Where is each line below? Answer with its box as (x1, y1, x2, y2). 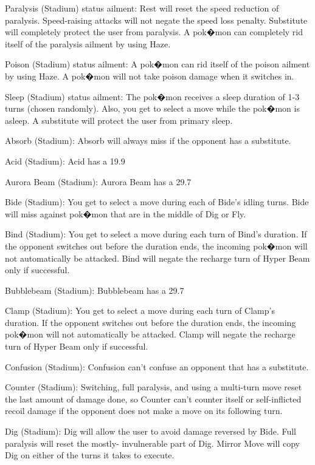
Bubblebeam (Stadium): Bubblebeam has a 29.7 (5, 283, 184, 296)
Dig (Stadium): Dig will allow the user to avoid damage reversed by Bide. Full (5, 425, 296, 438)
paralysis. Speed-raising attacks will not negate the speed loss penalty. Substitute (5, 13, 308, 26)
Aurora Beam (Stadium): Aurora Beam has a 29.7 (5, 175, 192, 188)
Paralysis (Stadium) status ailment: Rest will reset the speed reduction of (5, 2, 279, 14)
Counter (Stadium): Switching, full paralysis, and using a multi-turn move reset (5, 381, 302, 393)
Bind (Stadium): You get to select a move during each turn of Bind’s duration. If (5, 228, 307, 240)
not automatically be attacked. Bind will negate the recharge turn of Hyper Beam (5, 251, 310, 264)
